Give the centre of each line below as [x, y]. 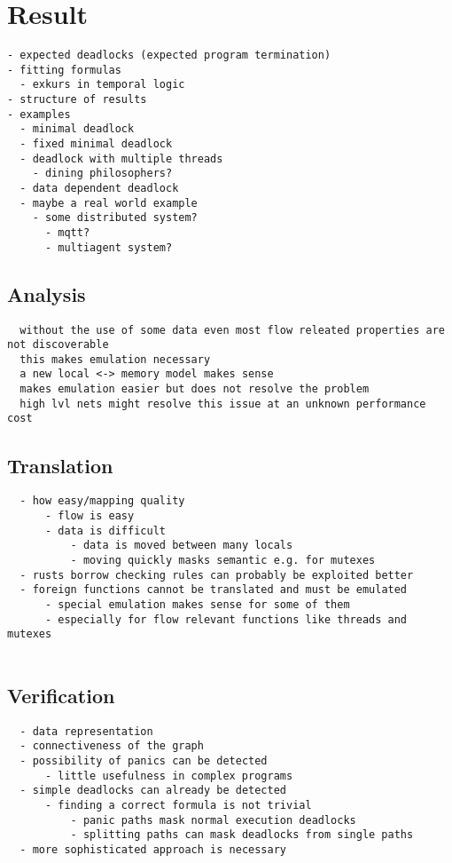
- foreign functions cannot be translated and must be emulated [214, 590]
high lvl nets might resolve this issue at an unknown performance [223, 404]
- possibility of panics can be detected [144, 761]
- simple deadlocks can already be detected [153, 791]
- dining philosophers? [102, 174]
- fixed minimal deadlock [96, 144]
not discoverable [58, 345]
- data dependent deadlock [99, 189]
